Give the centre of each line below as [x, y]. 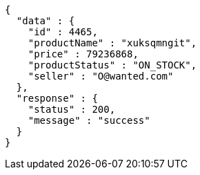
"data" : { [46, 21]
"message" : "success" [89, 120]
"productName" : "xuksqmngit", [112, 43]
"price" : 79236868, [83, 54]
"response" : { [57, 98]
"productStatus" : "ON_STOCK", [112, 65]
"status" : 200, [72, 109]
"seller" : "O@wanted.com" [101, 76]
